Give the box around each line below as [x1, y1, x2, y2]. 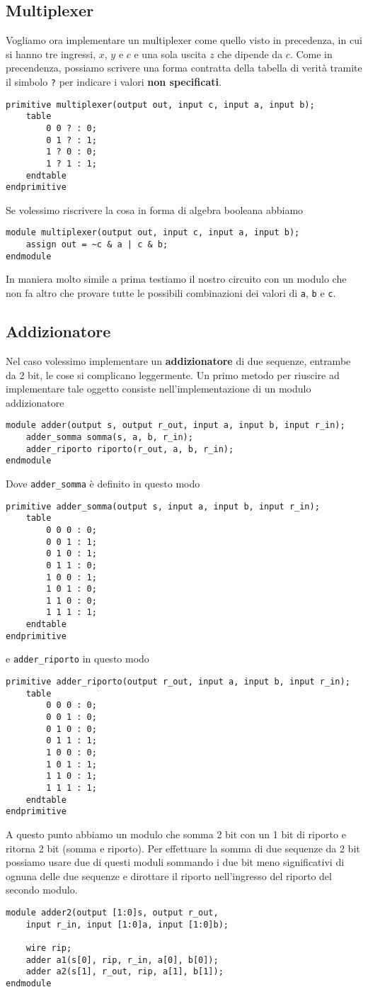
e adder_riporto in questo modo [6, 651, 149, 666]
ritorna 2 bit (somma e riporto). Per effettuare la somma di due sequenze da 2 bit [6, 840, 360, 855]
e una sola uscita [134, 46, 207, 61]
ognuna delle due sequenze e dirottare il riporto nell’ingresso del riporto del [6, 868, 332, 883]
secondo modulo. [6, 882, 78, 897]
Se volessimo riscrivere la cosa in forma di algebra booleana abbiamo [6, 202, 304, 217]
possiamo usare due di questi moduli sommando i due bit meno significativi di [6, 855, 345, 869]
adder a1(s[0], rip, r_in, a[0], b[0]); [25, 954, 219, 965]
